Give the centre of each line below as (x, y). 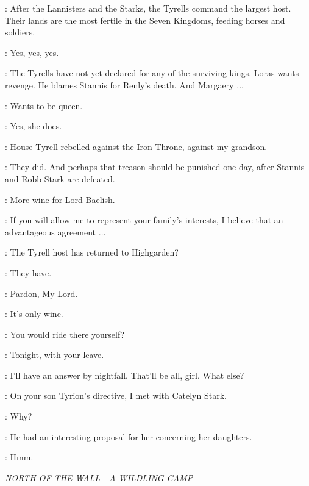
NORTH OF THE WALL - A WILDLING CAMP (99, 477)
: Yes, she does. (34, 126)
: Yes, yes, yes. (32, 52)
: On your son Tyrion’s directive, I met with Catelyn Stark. (116, 395)
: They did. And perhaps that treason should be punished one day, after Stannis (155, 167)
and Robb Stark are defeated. (60, 178)
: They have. (28, 272)
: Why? (19, 416)
